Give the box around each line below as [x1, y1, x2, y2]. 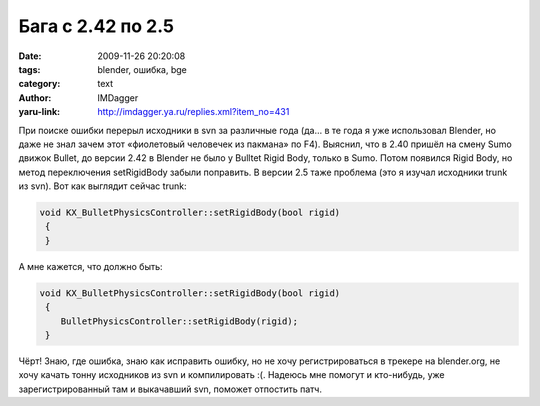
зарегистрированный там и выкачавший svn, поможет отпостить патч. [18, 383, 322, 395]
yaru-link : [18, 106, 60, 118]
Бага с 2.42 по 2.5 [18, 15, 175, 37]
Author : [18, 91, 52, 104]
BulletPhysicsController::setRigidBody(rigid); [60, 315, 299, 327]
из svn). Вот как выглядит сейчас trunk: [18, 180, 187, 192]
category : [18, 78, 61, 90]
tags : [18, 63, 41, 75]
